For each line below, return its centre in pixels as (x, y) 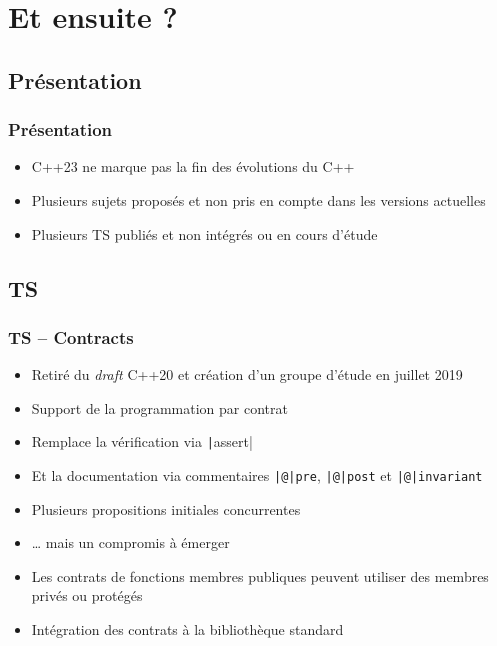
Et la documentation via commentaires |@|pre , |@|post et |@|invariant (257, 475)
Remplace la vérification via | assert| (142, 441)
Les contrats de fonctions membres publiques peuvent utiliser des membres (260, 575)
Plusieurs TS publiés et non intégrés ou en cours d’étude (204, 233)
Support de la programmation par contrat (159, 407)
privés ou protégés (87, 595)
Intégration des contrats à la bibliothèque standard (187, 629)
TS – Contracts (71, 336)
